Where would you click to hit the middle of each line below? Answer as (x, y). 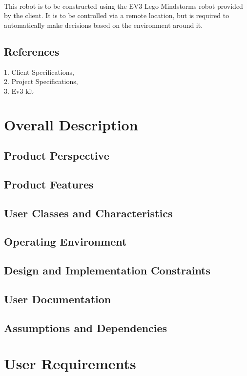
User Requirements (70, 364)
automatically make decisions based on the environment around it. (103, 25)
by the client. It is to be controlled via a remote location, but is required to (117, 15)
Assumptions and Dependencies (86, 327)
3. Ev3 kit (19, 91)
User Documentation (58, 299)
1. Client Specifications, (39, 72)
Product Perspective (57, 156)
